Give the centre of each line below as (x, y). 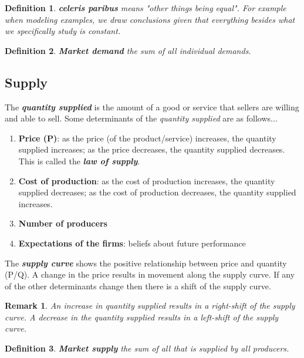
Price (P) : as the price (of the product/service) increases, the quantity (147, 138)
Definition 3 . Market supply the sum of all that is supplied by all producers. (147, 348)
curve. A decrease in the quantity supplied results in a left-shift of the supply (142, 317)
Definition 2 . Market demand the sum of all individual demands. (128, 50)
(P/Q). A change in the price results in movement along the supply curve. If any (150, 274)
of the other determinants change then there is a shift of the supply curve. (138, 286)
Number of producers (63, 223)
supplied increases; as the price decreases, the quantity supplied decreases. (152, 149)
